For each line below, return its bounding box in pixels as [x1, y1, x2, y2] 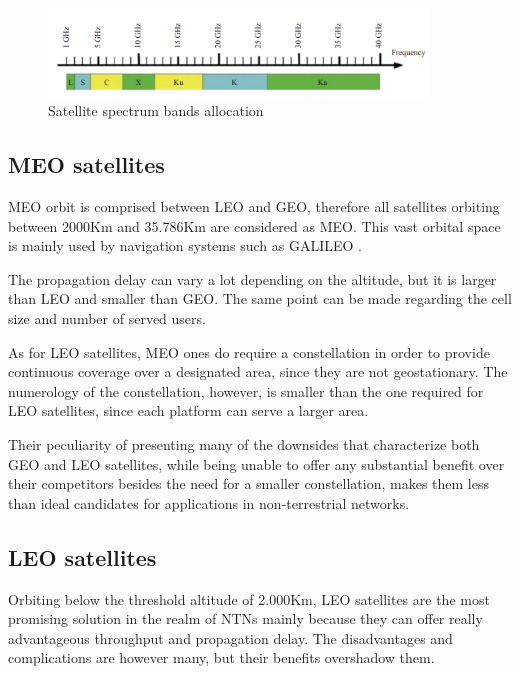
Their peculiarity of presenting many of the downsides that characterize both [8, 434, 480, 455]
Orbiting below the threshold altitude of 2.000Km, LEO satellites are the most [8, 588, 490, 609]
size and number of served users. [8, 308, 206, 329]
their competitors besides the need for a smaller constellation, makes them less [8, 473, 489, 494]
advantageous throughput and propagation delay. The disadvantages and [8, 627, 453, 648]
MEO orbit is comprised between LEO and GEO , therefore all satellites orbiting [8, 196, 500, 217]
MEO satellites [8, 149, 165, 180]
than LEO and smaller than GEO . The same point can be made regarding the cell [8, 288, 512, 309]
